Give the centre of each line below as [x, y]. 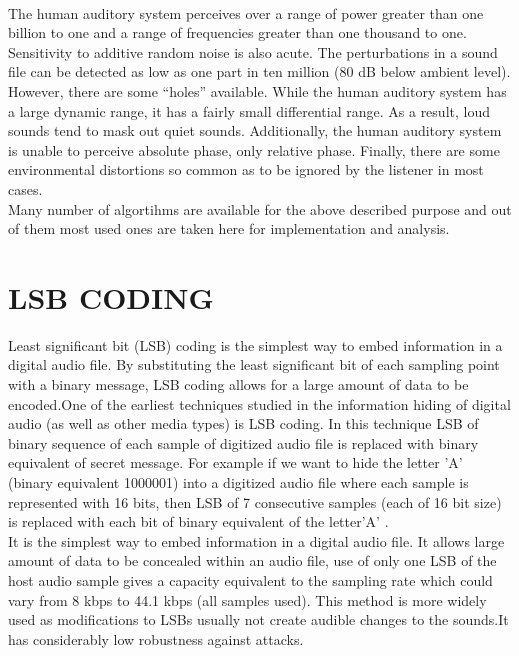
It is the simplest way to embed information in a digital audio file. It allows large [256, 540]
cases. [25, 188]
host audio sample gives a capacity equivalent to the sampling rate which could [250, 579]
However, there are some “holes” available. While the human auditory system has [257, 90]
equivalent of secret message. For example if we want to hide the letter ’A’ [235, 462]
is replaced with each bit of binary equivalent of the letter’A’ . [198, 521]
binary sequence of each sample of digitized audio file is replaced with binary [243, 442]
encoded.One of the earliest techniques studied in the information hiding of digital [259, 403]
